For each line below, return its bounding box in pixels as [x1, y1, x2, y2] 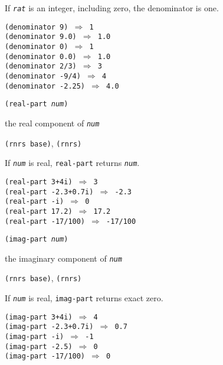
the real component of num [5, 116, 100, 129]
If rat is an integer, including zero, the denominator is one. [5, 2, 219, 14]
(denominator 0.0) [5, 52, 77, 61]
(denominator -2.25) [5, 82, 86, 90]
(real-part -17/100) [5, 217, 86, 226]
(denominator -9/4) [5, 71, 81, 80]
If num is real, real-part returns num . [5, 157, 140, 169]
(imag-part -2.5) [5, 342, 73, 351]
